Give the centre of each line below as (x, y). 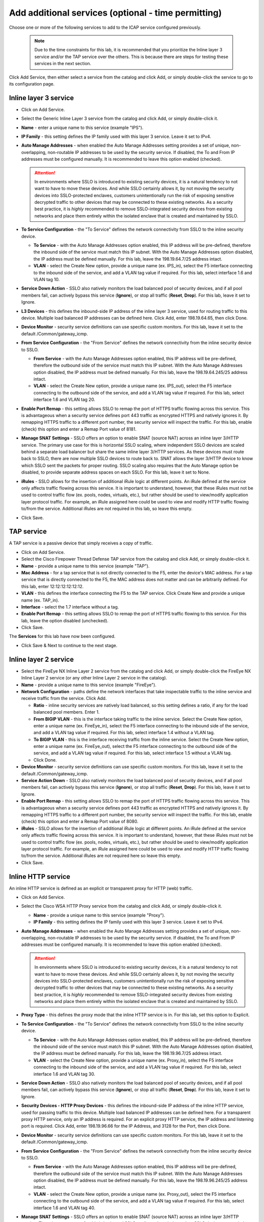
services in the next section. (63, 64)
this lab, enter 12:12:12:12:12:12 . (53, 586)
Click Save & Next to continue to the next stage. (69, 645)
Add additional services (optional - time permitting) (115, 13)
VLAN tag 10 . (46, 279)
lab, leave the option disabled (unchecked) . (65, 620)
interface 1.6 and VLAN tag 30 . (64, 1074)
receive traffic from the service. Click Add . (64, 698)
